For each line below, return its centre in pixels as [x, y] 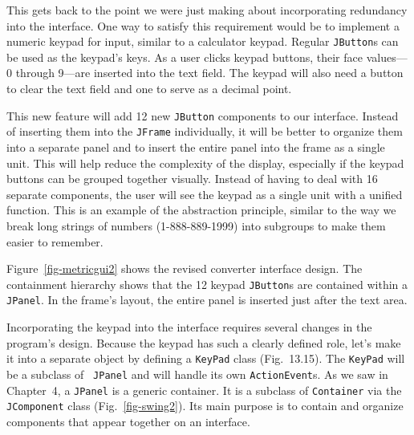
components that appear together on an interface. [128, 421]
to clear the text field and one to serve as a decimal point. [149, 89]
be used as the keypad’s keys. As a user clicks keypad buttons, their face [185, 57]
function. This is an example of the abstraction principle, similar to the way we [201, 210]
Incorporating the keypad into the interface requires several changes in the [189, 327]
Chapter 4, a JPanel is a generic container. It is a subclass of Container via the [204, 390]
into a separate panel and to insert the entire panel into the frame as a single [196, 146]
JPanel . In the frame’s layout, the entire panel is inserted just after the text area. [207, 300]
